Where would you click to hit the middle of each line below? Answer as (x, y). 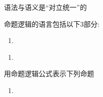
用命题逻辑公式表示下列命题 (49, 73)
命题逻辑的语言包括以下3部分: (52, 24)
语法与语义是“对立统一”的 (46, 7)
